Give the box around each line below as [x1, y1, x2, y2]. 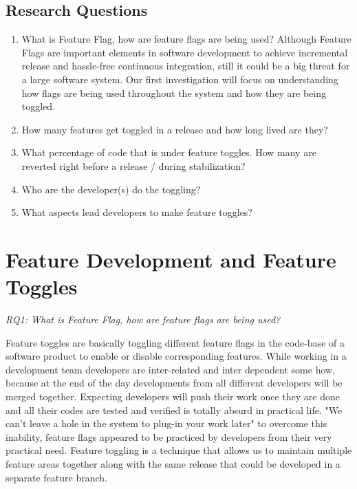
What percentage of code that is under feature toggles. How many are [21, 145, 316, 160]
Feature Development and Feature [6, 245, 336, 273]
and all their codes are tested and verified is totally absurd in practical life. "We [6, 402, 343, 417]
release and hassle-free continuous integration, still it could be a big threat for [21, 58, 350, 73]
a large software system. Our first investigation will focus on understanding [21, 72, 338, 86]
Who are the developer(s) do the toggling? [21, 182, 201, 196]
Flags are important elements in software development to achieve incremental [21, 45, 348, 59]
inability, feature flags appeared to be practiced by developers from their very [6, 429, 332, 444]
